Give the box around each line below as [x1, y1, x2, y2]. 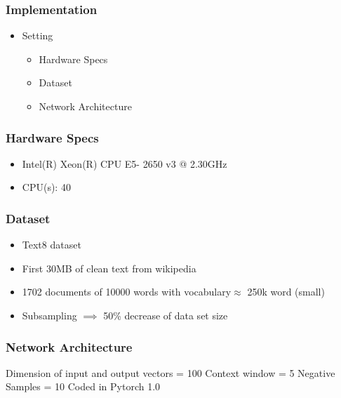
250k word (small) [247, 284, 325, 299]
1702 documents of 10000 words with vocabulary [22, 284, 232, 299]
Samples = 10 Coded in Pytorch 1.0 [6, 379, 161, 394]
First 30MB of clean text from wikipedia [22, 260, 196, 275]
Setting [22, 28, 53, 43]
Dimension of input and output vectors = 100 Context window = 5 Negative [6, 365, 335, 380]
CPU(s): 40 [22, 180, 71, 194]
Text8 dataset [22, 237, 81, 252]
